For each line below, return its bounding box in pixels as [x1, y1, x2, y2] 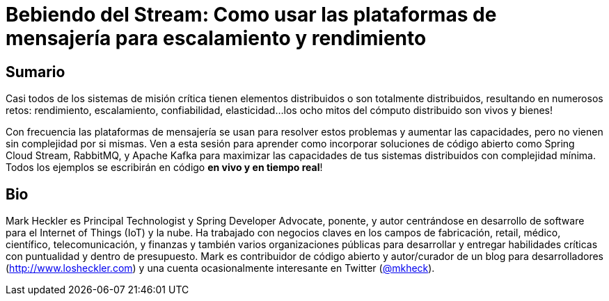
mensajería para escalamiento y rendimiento [6, 26, 427, 50]
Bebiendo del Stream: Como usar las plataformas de [6, 3, 497, 26]
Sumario [6, 63, 65, 81]
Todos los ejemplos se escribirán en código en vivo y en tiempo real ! [6, 161, 323, 174]
